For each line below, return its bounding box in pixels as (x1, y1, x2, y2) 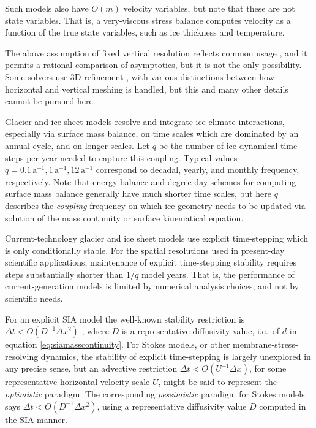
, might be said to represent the (158, 375, 277, 388)
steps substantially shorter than (5, 267, 124, 280)
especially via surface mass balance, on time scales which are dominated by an (5, 127, 299, 140)
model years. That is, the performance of (141, 267, 295, 280)
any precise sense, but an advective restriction (5, 362, 178, 375)
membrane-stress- (233, 338, 298, 351)
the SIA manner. (5, 413, 67, 426)
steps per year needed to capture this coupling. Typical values (5, 151, 238, 164)
